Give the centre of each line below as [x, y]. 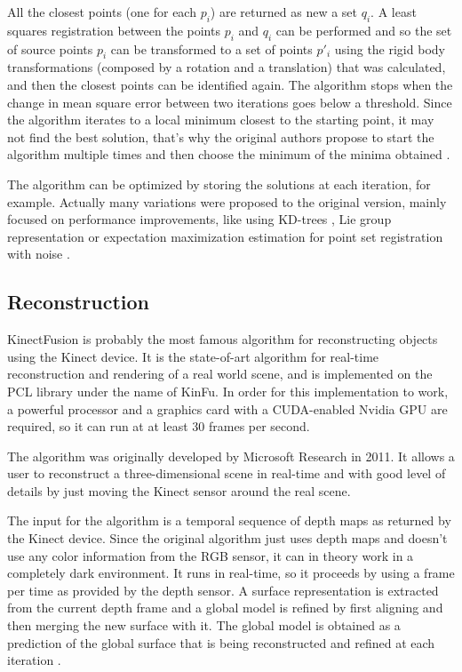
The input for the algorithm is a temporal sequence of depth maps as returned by [229, 520]
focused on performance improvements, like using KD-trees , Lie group [199, 219]
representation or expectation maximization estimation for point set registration [225, 236]
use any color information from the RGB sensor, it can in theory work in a [211, 555]
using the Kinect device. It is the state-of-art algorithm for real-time [193, 356]
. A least [394, 12]
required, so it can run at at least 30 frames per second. [159, 426]
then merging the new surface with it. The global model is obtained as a [204, 625]
